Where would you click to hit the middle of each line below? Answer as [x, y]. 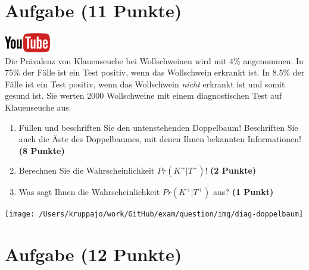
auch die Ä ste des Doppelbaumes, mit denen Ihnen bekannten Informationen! [160, 139]
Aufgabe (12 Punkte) [93, 254]
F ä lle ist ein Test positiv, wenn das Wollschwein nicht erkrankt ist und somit [145, 84]
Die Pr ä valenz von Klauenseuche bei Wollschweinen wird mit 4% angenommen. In [154, 60]
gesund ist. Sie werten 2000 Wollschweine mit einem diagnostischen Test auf [143, 95]
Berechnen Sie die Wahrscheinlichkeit [87, 170]
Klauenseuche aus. [38, 107]
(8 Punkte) [42, 150]
